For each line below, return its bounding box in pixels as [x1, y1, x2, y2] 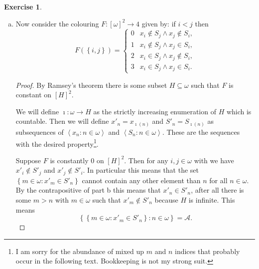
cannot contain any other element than [82, 175, 201, 185]
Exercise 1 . [4, 1, 42, 11]
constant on [15, 89, 52, 100]
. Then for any [124, 155, 168, 165]
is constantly [50, 155, 89, 165]
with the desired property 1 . [15, 137, 99, 149]
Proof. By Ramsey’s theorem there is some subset [15, 79, 167, 90]
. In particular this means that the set [83, 165, 199, 175]
